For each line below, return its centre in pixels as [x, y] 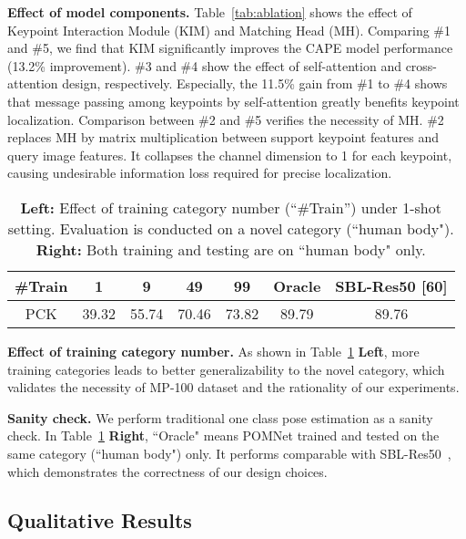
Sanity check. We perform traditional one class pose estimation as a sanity [220, 417]
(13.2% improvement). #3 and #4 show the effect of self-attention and [204, 65]
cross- [421, 65]
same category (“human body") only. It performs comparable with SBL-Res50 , [229, 453]
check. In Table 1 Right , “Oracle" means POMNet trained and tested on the [223, 435]
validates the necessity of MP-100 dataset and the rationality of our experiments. [233, 387]
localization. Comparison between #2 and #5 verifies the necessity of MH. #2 [226, 119]
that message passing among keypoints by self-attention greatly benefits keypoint [233, 101]
